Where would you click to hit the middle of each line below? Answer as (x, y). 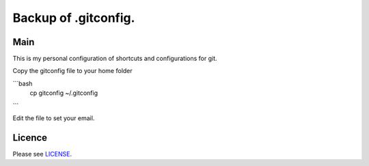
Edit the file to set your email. (54, 118)
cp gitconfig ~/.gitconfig (64, 93)
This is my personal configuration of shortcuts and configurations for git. (115, 59)
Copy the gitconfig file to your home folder (72, 71)
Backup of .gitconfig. (74, 18)
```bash (23, 83)
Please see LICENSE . (42, 154)
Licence (30, 138)
